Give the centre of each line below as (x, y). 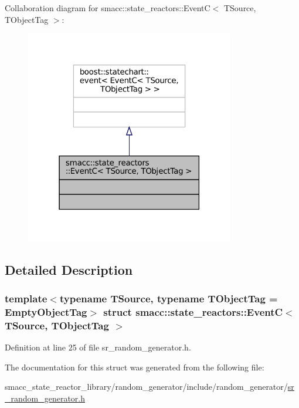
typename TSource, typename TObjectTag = (169, 299)
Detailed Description (69, 269)
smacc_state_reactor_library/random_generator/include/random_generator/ (146, 387)
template (26, 299)
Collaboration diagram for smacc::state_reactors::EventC (108, 8)
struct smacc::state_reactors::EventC (193, 312)
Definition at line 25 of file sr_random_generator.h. (98, 347)
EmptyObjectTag (46, 312)
